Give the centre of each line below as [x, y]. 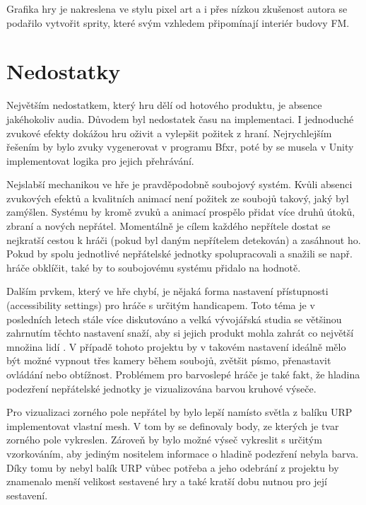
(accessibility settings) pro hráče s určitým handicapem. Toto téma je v [161, 305]
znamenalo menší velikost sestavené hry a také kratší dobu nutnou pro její [167, 481]
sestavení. [27, 495]
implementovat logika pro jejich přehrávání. [100, 160]
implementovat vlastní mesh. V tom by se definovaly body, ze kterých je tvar [173, 425]
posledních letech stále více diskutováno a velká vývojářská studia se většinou [174, 319]
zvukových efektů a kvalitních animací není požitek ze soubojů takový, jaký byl [178, 198]
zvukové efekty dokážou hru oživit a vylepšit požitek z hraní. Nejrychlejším [169, 133]
